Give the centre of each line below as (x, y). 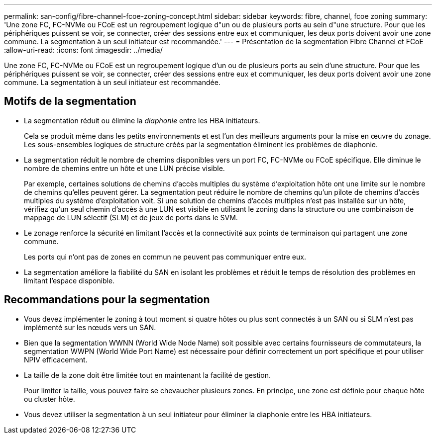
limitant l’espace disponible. (69, 280)
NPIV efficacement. (56, 359)
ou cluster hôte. (50, 399)
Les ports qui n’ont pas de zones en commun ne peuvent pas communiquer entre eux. (165, 257)
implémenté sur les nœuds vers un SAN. (90, 327)
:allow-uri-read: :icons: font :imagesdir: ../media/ (83, 50)
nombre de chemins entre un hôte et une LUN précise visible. (124, 168)
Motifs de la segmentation (70, 101)
